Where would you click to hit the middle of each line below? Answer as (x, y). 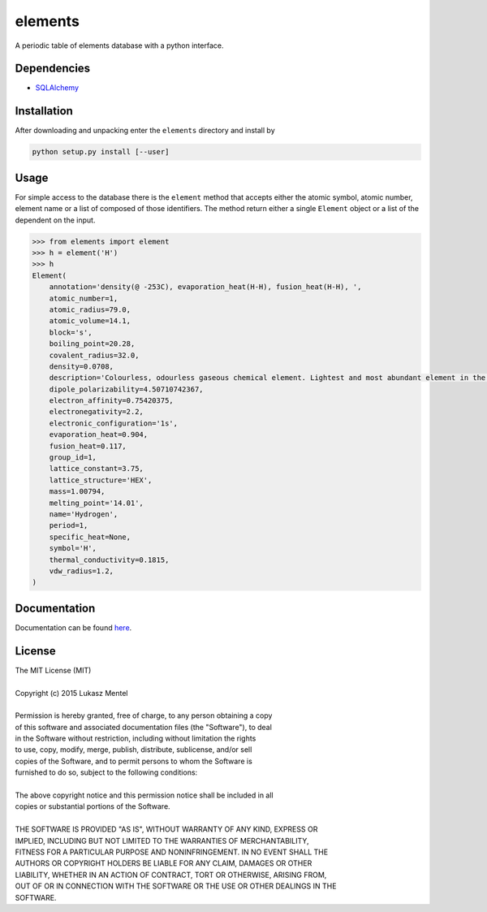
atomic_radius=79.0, (90, 309)
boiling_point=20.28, (92, 344)
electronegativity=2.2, (96, 412)
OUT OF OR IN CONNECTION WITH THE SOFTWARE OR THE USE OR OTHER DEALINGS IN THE (176, 886)
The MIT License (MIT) (53, 670)
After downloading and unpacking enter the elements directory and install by (145, 131)
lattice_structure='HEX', (101, 480)
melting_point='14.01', (96, 503)
